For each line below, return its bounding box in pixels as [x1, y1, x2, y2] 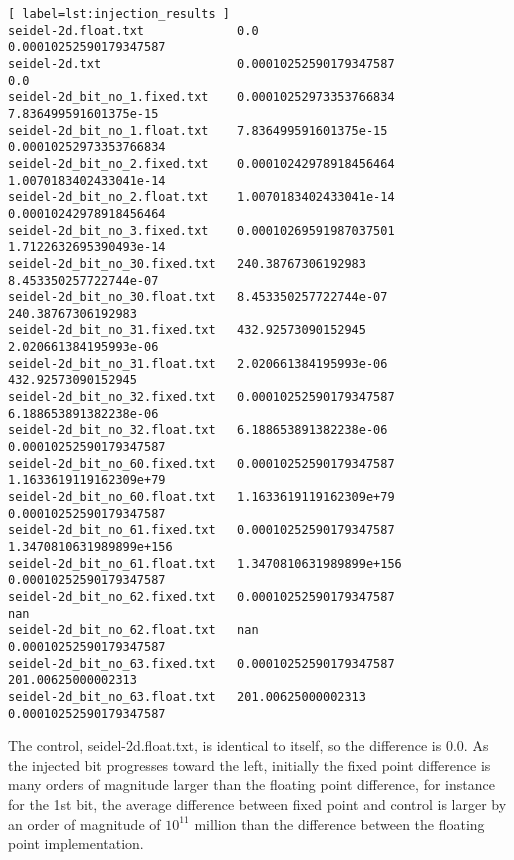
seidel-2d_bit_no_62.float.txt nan [8, 623, 259, 638]
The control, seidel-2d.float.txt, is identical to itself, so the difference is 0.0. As [8, 735, 489, 756]
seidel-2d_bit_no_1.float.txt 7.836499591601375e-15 [8, 123, 388, 138]
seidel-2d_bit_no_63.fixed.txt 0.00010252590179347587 [8, 656, 395, 671]
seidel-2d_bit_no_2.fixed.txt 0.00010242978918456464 [8, 156, 395, 171]
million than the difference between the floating [194, 813, 485, 834]
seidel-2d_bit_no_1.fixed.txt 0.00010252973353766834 [8, 90, 395, 105]
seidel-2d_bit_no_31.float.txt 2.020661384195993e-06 [8, 356, 388, 371]
